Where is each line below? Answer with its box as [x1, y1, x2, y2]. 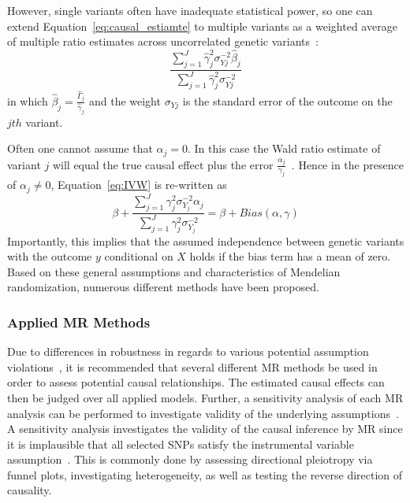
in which [7, 92, 48, 109]
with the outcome [7, 248, 92, 264]
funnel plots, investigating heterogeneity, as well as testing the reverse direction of [7, 466, 403, 483]
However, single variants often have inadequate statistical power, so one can [7, 2, 373, 18]
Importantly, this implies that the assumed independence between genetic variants [7, 232, 404, 249]
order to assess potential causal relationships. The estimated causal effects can [7, 374, 385, 390]
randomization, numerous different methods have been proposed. [7, 279, 319, 295]
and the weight [88, 92, 161, 109]
